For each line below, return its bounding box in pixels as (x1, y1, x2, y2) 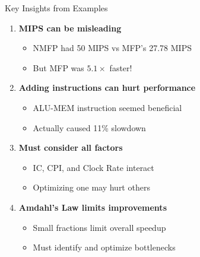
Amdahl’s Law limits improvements (18, 201, 167, 213)
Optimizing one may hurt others (33, 181, 150, 193)
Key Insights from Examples (5, 2, 108, 14)
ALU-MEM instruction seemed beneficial (33, 101, 182, 113)
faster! (109, 61, 132, 74)
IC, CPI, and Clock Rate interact (33, 161, 154, 173)
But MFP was (33, 61, 84, 74)
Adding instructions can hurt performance (18, 81, 196, 94)
